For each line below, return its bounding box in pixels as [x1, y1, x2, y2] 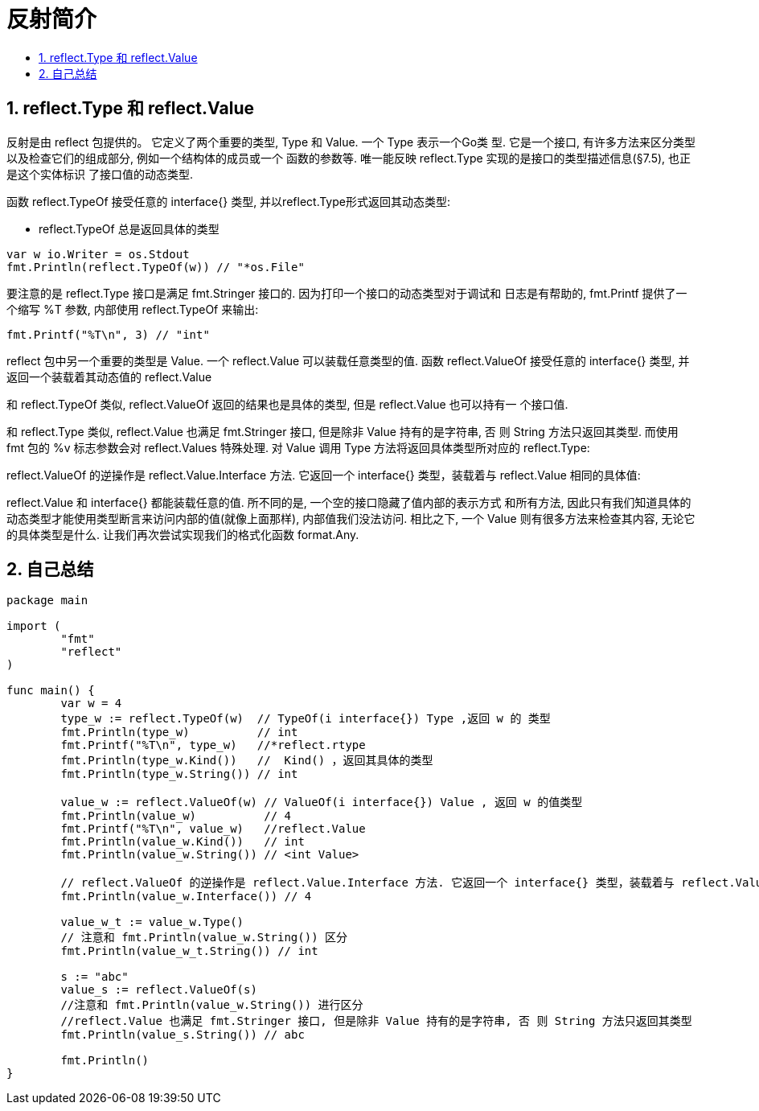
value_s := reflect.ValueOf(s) [60, 983, 257, 997]
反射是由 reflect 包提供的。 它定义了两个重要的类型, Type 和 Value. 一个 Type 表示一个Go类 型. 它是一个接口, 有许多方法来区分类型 [6, 134, 695, 149]
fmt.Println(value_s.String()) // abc [60, 1028, 305, 1042]
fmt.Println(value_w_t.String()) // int [60, 944, 318, 958]
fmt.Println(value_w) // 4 [60, 809, 292, 823]
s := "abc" [60, 970, 129, 984]
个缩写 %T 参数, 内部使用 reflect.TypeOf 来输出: [6, 302, 259, 316]
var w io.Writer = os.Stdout [6, 247, 190, 261]
